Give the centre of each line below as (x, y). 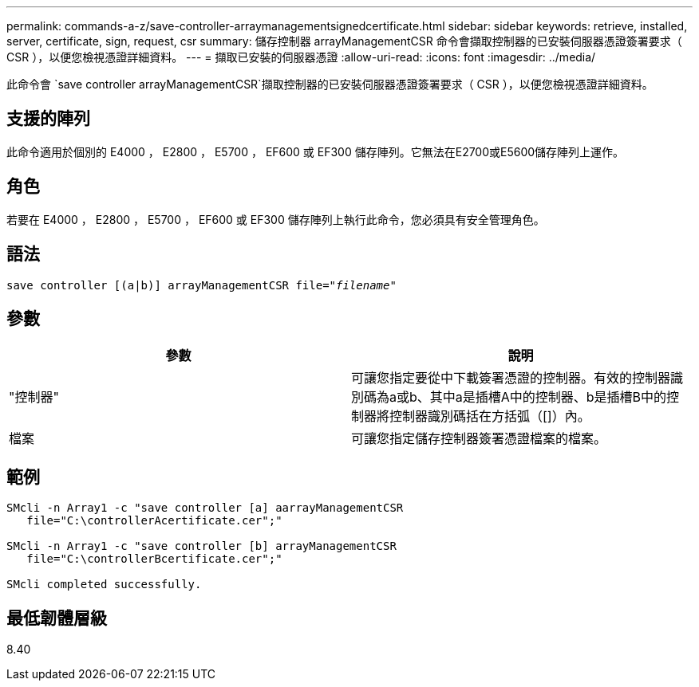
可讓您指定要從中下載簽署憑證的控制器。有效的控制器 (511, 378)
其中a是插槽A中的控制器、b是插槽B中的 (548, 397)
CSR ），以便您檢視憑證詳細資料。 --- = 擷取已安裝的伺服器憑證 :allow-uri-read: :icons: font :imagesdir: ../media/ (301, 57)
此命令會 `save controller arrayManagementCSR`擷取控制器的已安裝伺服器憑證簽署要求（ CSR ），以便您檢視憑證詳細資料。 (330, 84)
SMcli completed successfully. (104, 585)
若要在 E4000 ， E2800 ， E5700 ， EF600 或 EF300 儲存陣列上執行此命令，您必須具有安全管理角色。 (276, 219)
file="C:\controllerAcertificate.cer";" (154, 521)
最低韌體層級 (57, 618)
